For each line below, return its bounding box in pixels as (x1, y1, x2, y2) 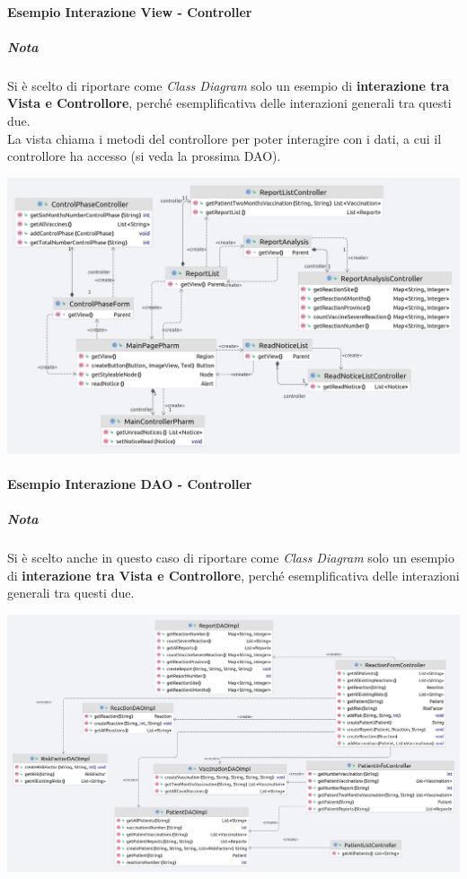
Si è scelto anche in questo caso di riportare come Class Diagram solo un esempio (7, 548, 454, 567)
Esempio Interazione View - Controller (7, 2, 252, 21)
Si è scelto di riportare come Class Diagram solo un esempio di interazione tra (7, 75, 450, 94)
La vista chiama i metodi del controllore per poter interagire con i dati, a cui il (7, 129, 442, 147)
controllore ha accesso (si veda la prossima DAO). (7, 146, 281, 165)
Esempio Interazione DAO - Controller (7, 475, 252, 493)
